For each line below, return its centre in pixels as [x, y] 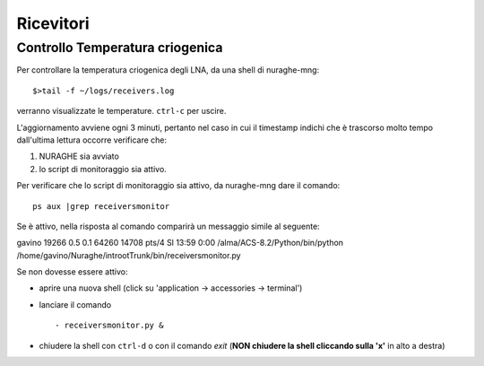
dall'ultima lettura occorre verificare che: [92, 140]
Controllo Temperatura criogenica [120, 48]
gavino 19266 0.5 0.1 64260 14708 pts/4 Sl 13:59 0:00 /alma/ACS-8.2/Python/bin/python [180, 243]
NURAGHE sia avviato [79, 156]
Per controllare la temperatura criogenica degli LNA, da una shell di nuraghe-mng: [168, 70]
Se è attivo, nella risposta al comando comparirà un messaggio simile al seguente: [168, 226]
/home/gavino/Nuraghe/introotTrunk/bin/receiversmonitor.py [129, 255]
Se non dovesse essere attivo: [72, 272]
